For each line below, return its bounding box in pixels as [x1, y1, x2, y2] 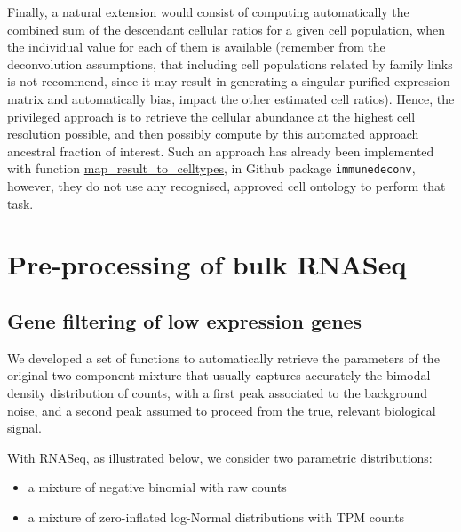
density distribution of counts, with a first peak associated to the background [7, 383, 428, 401]
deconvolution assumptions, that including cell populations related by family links [7, 54, 453, 73]
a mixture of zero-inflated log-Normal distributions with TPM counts [28, 507, 405, 526]
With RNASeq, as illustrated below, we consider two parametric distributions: [7, 448, 433, 466]
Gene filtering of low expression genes [7, 306, 362, 334]
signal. [7, 418, 42, 437]
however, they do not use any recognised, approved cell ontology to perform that [7, 177, 446, 195]
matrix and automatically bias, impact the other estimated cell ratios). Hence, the [7, 89, 455, 107]
